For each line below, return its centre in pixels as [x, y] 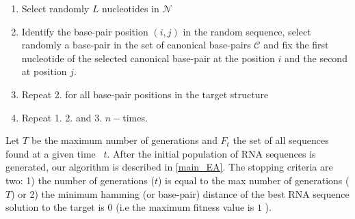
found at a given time [51, 153]
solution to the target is [55, 207]
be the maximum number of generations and [124, 140]
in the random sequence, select [247, 31]
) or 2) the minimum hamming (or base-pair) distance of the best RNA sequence [180, 193]
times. [135, 117]
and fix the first [296, 45]
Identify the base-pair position [85, 31]
